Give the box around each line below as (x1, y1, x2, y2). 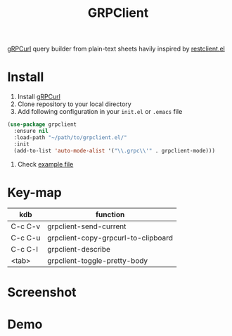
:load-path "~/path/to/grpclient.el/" (13, 134, 128, 141)
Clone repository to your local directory (17, 100, 131, 108)
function (95, 209, 125, 219)
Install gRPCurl (17, 93, 61, 101)
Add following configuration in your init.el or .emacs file (17, 108, 183, 116)
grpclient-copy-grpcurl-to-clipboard (47, 233, 174, 243)
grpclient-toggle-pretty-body (47, 256, 148, 266)
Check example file (17, 160, 74, 168)
